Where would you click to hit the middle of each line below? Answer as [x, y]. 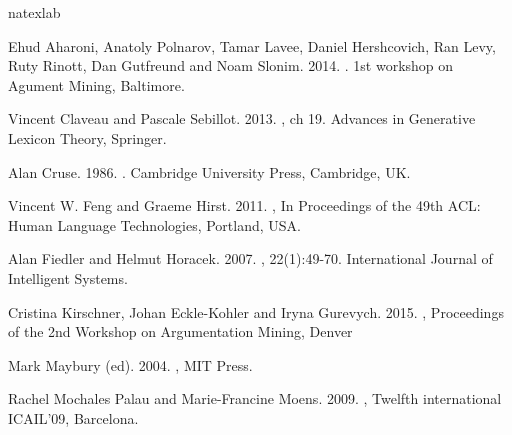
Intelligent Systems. [68, 277]
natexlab [34, 12]
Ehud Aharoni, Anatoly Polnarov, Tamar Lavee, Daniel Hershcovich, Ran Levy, [252, 45]
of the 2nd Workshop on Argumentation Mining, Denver [180, 331]
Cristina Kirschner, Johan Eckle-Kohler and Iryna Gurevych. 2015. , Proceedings [256, 311]
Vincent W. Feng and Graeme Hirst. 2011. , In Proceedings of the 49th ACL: [244, 205]
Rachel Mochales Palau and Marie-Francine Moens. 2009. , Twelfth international [255, 398]
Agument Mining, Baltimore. [96, 84]
